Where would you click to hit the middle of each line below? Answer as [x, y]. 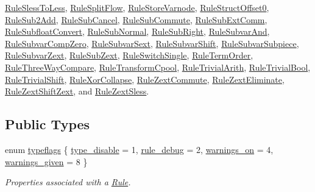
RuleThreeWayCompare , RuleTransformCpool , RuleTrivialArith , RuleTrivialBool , [158, 67]
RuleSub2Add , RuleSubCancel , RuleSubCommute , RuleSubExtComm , [136, 19]
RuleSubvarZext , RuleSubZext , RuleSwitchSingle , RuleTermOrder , [129, 55]
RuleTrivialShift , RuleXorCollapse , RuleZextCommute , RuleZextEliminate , [145, 79]
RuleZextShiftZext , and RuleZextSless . [77, 91]
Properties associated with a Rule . [68, 182]
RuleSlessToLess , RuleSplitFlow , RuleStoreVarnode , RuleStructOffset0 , [137, 7]
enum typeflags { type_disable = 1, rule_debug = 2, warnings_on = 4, [139, 149]
